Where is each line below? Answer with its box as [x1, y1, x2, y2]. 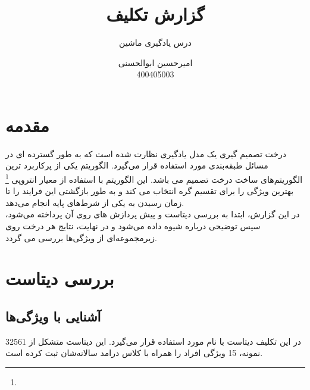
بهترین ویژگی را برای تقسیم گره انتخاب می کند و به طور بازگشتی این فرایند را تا [5, 185, 294, 197]
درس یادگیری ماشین [119, 36, 192, 49]
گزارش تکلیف [106, 2, 205, 26]
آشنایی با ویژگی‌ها [5, 307, 101, 326]
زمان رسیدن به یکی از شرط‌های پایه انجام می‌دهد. [5, 196, 184, 208]
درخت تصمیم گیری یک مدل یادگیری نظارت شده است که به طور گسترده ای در [5, 147, 286, 160]
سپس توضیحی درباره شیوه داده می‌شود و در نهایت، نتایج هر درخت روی [5, 220, 261, 232]
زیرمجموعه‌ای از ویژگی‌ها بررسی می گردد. [5, 231, 157, 244]
